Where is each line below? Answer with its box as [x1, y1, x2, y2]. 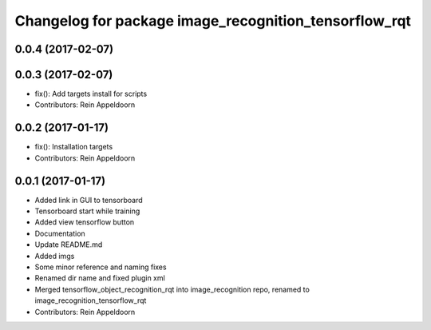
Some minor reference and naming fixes [34, 262, 167, 272]
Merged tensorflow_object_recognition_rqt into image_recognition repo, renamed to [34, 284, 310, 294]
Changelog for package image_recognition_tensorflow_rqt [14, 12, 411, 30]
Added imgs [34, 251, 75, 260]
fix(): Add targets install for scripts [34, 89, 148, 99]
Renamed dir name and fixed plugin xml [34, 273, 165, 283]
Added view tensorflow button [34, 217, 135, 227]
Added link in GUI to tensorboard [34, 195, 143, 205]
